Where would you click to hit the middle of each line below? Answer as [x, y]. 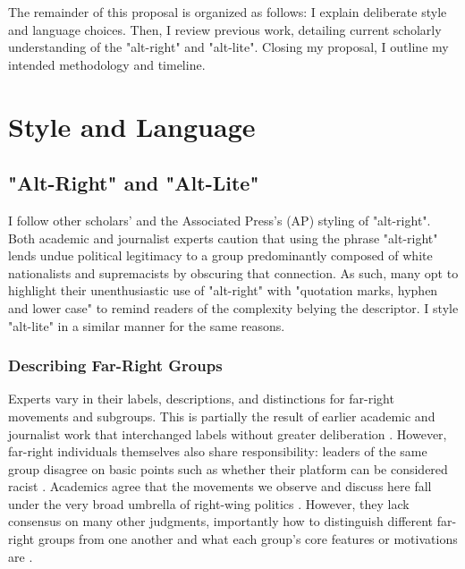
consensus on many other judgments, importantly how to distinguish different [221, 521]
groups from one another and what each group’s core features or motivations [248, 539]
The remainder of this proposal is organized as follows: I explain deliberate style [228, 12]
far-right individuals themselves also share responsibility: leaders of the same [218, 451]
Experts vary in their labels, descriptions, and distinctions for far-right [201, 399]
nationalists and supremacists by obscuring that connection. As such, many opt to [233, 272]
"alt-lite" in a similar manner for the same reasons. [147, 325]
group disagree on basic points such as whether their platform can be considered [228, 468]
